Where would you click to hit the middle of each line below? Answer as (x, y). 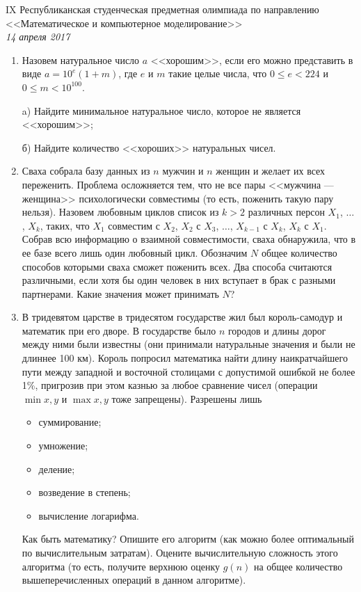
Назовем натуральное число (81, 59)
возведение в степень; (85, 492)
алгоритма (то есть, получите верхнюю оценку (121, 566)
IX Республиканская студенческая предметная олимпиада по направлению (162, 9)
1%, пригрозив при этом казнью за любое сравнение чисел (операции (170, 385)
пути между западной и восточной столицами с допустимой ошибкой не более (188, 371)
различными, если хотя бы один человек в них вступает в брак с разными (179, 280)
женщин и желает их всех (271, 171)
